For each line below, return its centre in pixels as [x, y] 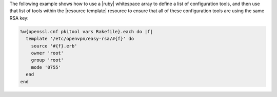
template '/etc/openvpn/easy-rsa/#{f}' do [80, 39]
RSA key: [19, 18]
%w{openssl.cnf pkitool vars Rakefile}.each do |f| [87, 31]
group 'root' [47, 60]
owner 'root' [47, 53]
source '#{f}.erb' [54, 46]
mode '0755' [46, 67]
